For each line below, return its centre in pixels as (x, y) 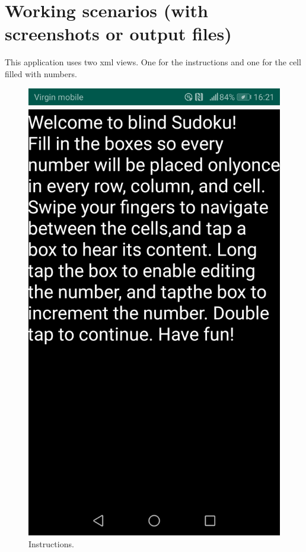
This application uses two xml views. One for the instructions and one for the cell (153, 62)
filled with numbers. (41, 73)
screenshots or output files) (118, 34)
